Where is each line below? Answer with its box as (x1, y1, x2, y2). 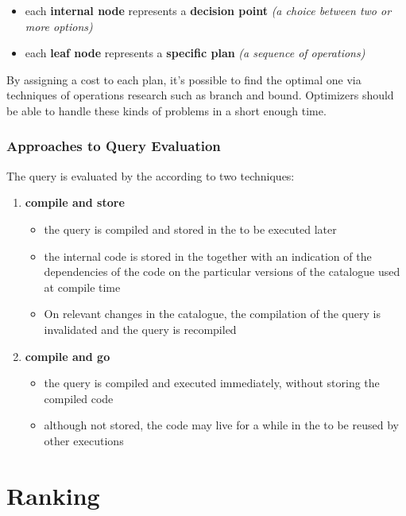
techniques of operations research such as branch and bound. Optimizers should (6, 87, 394, 103)
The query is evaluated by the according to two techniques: (6, 167, 295, 184)
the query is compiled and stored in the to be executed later (44, 220, 337, 237)
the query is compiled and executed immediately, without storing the (44, 374, 380, 391)
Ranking (6, 479, 100, 511)
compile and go (25, 347, 110, 364)
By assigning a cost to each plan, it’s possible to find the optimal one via (6, 71, 362, 87)
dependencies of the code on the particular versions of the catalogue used (44, 263, 400, 280)
